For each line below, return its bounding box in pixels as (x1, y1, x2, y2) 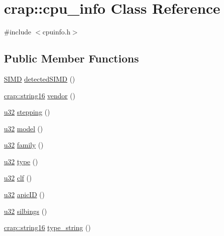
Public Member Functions (4, 51, 139, 66)
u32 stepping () (4, 107, 50, 117)
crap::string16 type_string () (4, 222, 91, 233)
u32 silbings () (4, 206, 47, 216)
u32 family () (4, 140, 44, 150)
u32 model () (4, 123, 43, 133)
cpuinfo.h (42, 27, 70, 37)
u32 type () (4, 156, 38, 166)
